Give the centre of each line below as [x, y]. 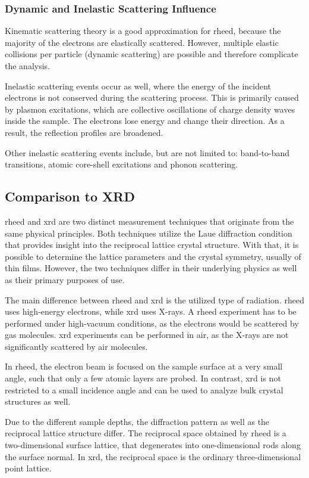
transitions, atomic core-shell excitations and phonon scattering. [122, 164]
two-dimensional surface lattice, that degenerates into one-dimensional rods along [153, 445]
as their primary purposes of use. [65, 279]
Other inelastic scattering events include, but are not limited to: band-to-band [147, 152]
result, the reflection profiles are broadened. [84, 132]
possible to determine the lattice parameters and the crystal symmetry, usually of [153, 256]
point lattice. [28, 468]
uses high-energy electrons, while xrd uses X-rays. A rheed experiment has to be [151, 311]
